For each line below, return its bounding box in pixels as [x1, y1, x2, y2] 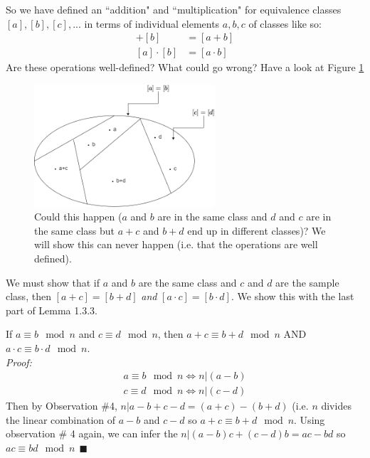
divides [321, 398, 351, 413]
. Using [294, 412, 325, 427]
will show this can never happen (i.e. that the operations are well [34, 237, 318, 252]
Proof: [6, 354, 32, 369]
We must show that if [6, 275, 100, 289]
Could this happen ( [34, 209, 122, 224]
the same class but [34, 223, 115, 238]
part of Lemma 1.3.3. [6, 302, 97, 317]
